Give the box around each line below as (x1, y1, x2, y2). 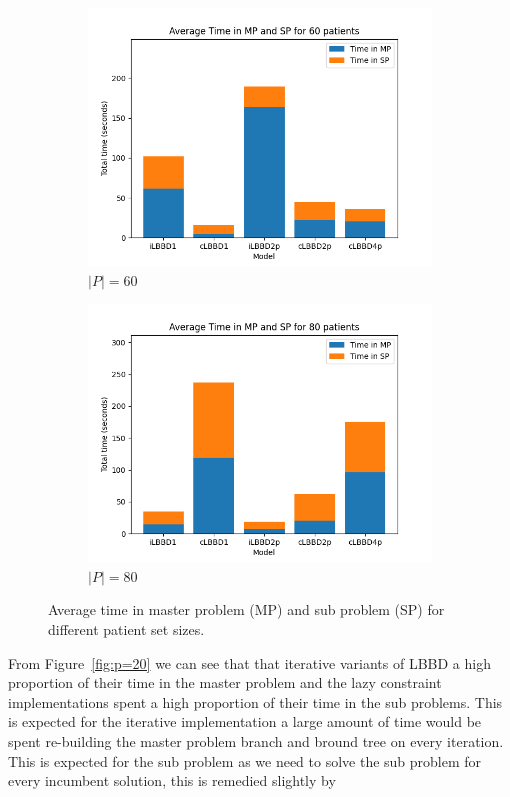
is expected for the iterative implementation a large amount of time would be (8, 711, 482, 732)
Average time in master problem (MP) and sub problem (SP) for (48, 599, 445, 620)
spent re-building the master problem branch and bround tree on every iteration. (8, 730, 504, 751)
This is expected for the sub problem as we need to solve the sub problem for (8, 750, 482, 771)
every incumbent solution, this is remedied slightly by (8, 770, 336, 791)
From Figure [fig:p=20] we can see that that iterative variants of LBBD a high (8, 652, 491, 673)
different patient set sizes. (48, 618, 205, 639)
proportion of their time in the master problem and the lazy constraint (8, 672, 442, 693)
